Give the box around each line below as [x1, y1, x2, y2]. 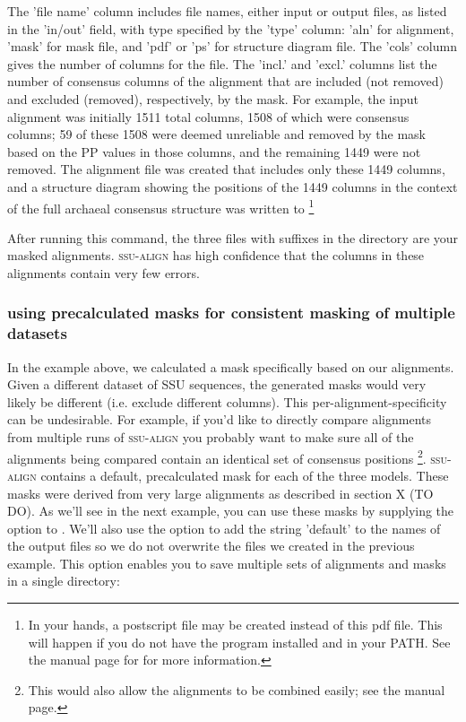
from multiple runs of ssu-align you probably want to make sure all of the [7, 428, 414, 447]
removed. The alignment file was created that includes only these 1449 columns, [7, 160, 445, 178]
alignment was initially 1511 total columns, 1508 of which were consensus [7, 107, 410, 126]
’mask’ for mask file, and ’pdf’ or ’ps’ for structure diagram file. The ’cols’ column [7, 37, 457, 56]
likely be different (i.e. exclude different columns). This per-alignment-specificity [7, 392, 447, 411]
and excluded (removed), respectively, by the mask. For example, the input [7, 89, 419, 108]
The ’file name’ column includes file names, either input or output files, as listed [7, 2, 447, 20]
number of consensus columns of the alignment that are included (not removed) [7, 72, 444, 91]
